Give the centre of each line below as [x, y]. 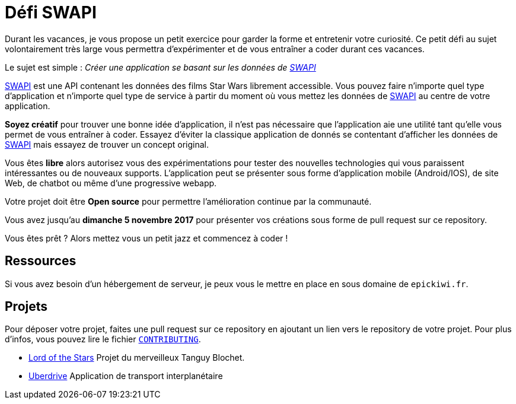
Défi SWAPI [51, 12]
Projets [26, 307]
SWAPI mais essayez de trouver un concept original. [107, 144]
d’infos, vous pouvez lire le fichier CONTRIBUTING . [103, 339]
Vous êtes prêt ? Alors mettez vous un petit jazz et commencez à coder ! [146, 238]
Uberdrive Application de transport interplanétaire [126, 376]
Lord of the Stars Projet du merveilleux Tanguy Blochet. [137, 358]
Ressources [41, 261]
